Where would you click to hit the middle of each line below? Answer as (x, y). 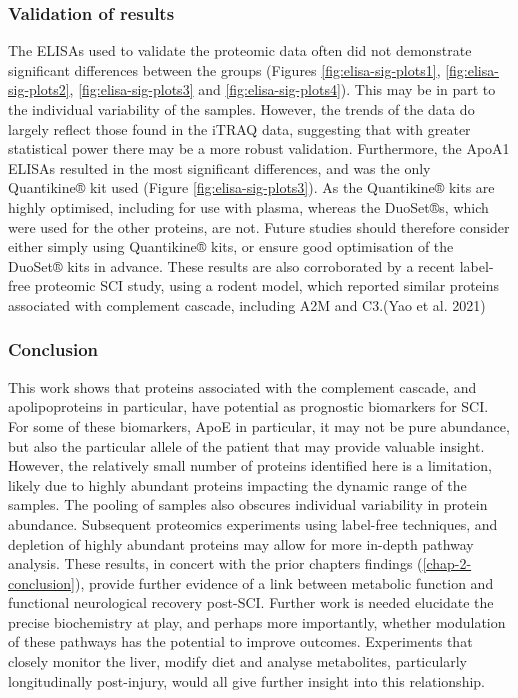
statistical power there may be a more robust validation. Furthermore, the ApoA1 (259, 148)
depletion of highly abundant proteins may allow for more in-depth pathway (241, 543)
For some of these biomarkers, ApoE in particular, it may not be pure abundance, (259, 425)
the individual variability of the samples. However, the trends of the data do (241, 109)
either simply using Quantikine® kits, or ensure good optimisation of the (231, 246)
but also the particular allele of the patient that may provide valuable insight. (246, 445)
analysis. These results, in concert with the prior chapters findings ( (215, 563)
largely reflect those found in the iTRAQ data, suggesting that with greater (239, 128)
